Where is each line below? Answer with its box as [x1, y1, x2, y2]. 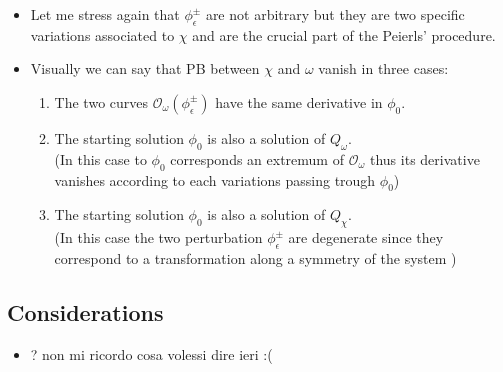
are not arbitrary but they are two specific [205, 4, 465, 24]
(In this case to [54, 148, 147, 169]
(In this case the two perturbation [54, 227, 263, 248]
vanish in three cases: [318, 58, 449, 79]
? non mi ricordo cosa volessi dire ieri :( [30, 343, 273, 364]
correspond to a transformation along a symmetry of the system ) [54, 247, 457, 268]
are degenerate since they [288, 227, 444, 248]
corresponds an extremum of [170, 148, 344, 169]
